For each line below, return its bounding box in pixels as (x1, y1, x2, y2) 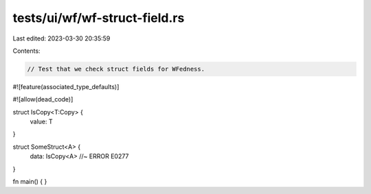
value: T (30, 117, 53, 126)
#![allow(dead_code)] (12, 95, 74, 104)
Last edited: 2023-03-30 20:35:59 (12, 34, 111, 43)
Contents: (12, 47, 41, 55)
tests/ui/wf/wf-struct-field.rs (12, 10, 185, 25)
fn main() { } (12, 178, 47, 186)
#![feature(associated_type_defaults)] (12, 82, 120, 90)
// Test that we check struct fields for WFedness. (27, 65, 205, 73)
